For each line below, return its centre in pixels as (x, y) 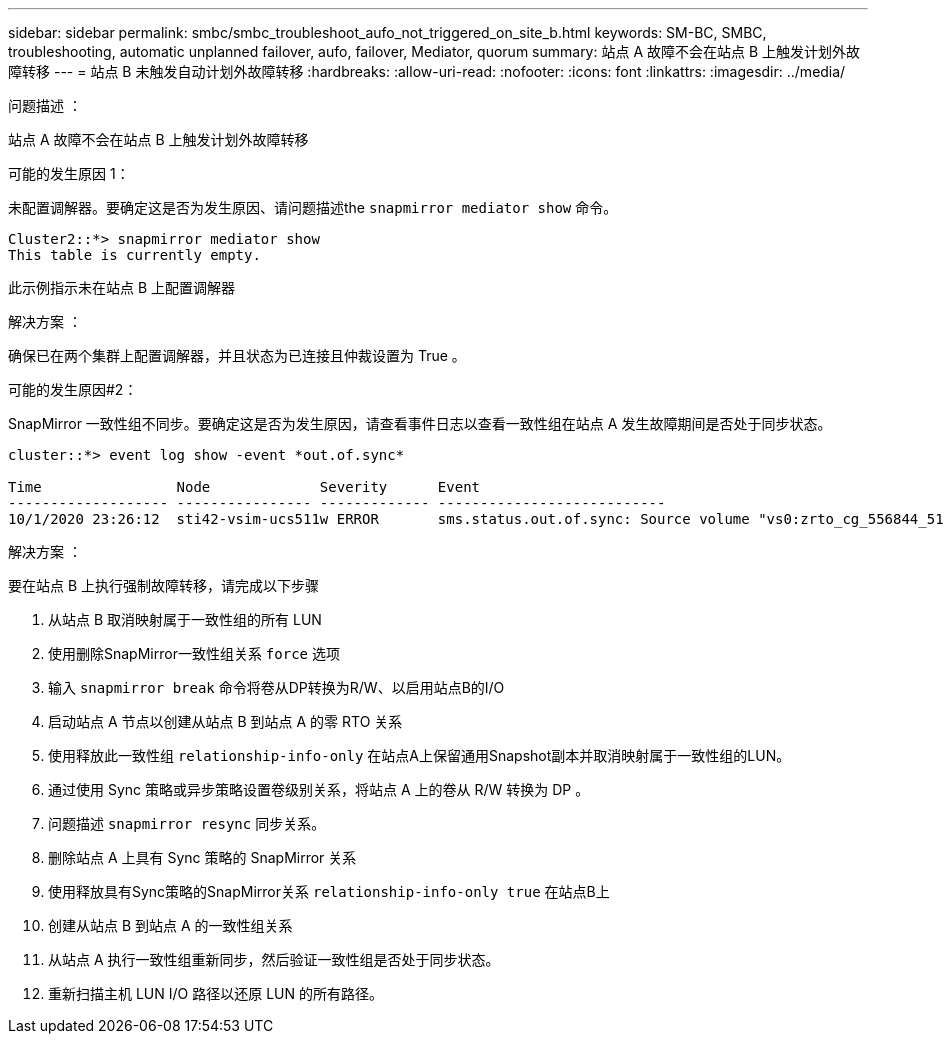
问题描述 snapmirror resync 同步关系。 (187, 823)
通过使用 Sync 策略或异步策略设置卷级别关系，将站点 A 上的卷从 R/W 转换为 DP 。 (319, 789)
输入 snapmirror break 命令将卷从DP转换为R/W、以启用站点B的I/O (276, 687)
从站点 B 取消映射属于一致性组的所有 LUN (185, 619)
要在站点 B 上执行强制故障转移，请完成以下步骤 (164, 585)
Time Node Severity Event (244, 487)
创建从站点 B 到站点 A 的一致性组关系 (170, 925)
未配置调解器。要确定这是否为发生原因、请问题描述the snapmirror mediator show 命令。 (313, 207)
